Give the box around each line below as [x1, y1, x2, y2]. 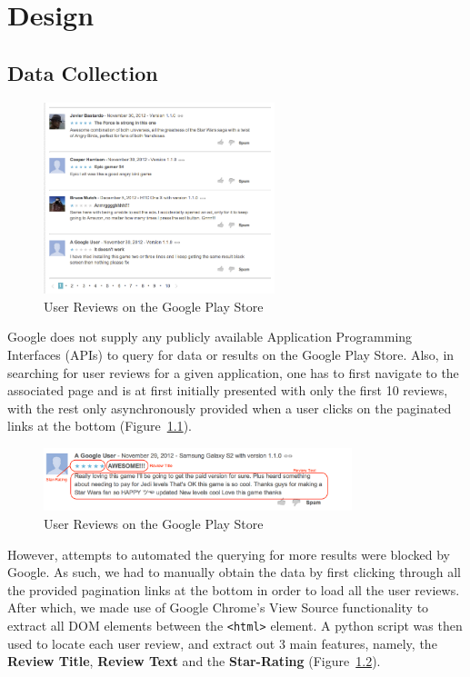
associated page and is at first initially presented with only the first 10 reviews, [7, 381, 448, 400]
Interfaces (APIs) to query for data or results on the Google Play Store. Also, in [7, 344, 455, 363]
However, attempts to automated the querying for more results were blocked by [7, 544, 450, 563]
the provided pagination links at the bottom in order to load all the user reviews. [7, 580, 460, 599]
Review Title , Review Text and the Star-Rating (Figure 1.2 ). [7, 652, 381, 671]
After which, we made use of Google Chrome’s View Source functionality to [7, 598, 429, 617]
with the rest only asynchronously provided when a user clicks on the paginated [7, 398, 452, 417]
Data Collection [7, 58, 158, 86]
